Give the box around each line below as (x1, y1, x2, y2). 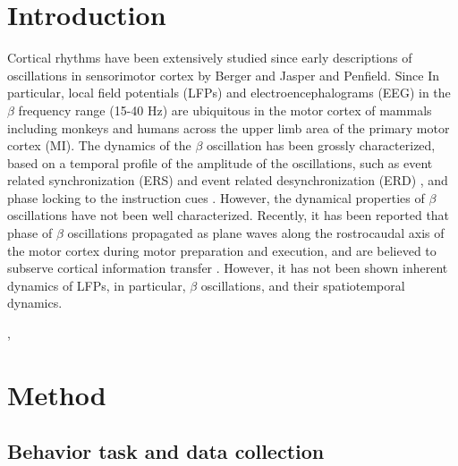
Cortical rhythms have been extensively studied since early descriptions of (7, 48, 412, 67)
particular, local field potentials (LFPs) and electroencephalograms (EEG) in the (7, 83, 451, 102)
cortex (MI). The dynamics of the (7, 136, 191, 155)
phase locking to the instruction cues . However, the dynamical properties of (7, 188, 425, 207)
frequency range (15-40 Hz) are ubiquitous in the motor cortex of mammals (18, 100, 432, 119)
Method (7, 376, 106, 412)
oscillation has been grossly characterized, (207, 136, 436, 155)
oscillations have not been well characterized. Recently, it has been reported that (7, 206, 450, 225)
